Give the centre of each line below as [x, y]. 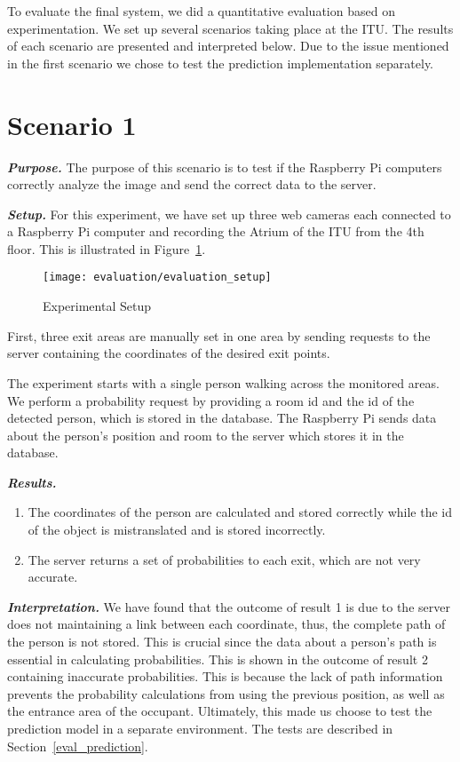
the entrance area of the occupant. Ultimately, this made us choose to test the [220, 711]
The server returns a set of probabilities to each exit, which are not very [224, 559]
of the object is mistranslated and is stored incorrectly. [177, 530]
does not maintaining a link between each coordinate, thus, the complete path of [226, 624]
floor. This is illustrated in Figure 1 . [107, 248]
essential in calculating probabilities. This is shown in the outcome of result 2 [218, 659]
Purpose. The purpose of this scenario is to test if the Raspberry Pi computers [225, 167]
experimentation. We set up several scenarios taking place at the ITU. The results [230, 28]
